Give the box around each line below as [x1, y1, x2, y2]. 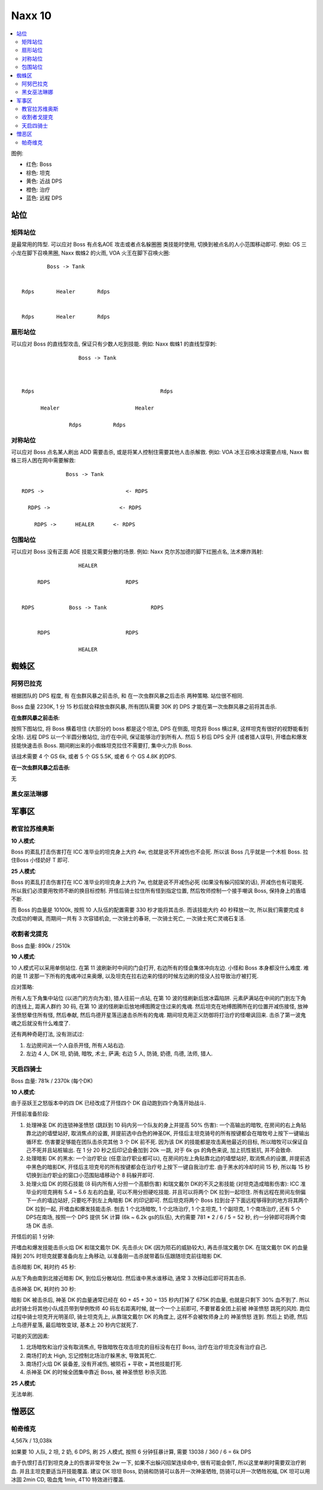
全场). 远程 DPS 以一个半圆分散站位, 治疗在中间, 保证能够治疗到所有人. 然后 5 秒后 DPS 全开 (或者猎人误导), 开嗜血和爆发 [11, 734, 307, 741]
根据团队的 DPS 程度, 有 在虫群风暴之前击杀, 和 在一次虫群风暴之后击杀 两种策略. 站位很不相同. [11, 692, 244, 699]
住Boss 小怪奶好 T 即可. [11, 856, 70, 864]
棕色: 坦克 [26, 169, 50, 176]
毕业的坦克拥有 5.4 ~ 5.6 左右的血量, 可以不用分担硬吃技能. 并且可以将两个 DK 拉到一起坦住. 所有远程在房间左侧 [26, 1189, 301, 1195]
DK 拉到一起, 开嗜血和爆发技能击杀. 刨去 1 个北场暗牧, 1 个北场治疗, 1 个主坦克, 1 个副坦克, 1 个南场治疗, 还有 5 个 [26, 1205, 301, 1212]
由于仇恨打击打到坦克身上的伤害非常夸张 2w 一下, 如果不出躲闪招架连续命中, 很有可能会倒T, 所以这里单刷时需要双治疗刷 [11, 1459, 306, 1467]
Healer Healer [40, 405, 155, 411]
